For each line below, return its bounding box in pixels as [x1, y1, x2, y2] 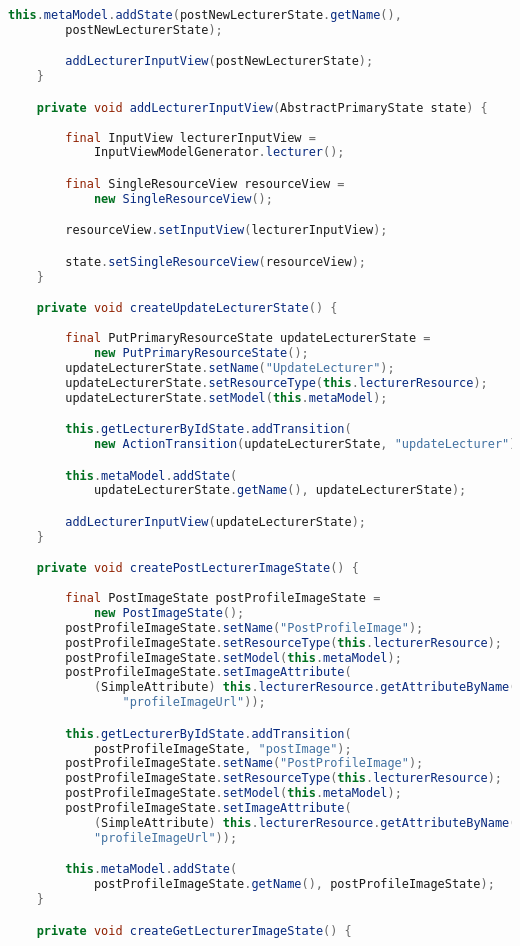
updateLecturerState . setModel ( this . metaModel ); [65, 390, 388, 405]
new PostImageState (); [93, 605, 245, 620]
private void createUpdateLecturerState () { [36, 301, 338, 316]
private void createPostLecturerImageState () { [36, 561, 359, 576]
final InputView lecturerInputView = [65, 130, 316, 145]
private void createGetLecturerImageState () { [36, 923, 352, 938]
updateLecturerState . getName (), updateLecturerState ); [93, 483, 467, 498]
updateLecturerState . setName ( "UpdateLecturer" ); [65, 360, 395, 375]
